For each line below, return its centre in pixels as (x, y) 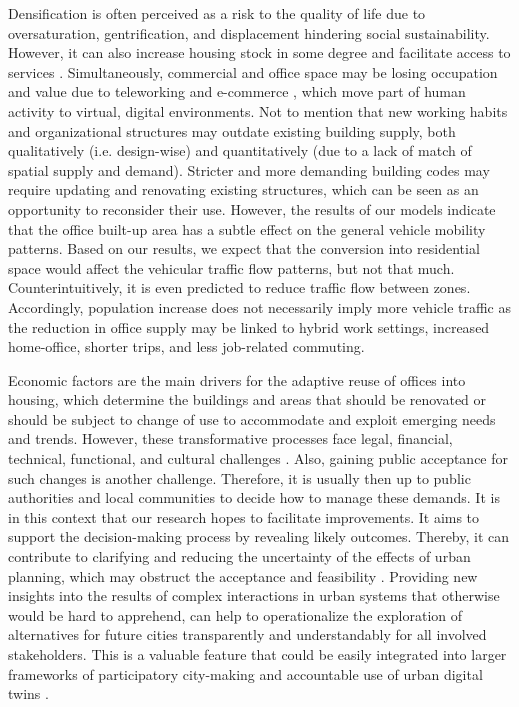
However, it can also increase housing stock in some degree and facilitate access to (259, 52)
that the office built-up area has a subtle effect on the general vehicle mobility (247, 228)
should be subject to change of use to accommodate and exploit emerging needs (252, 418)
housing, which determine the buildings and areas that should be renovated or (247, 399)
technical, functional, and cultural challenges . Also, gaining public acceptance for (258, 458)
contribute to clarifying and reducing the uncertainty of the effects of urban (239, 556)
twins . (28, 693)
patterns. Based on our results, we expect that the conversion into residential (244, 248)
